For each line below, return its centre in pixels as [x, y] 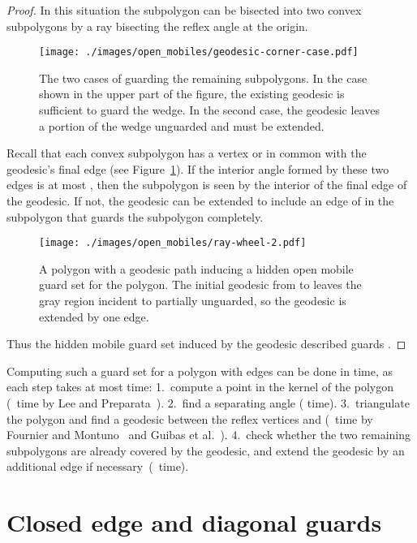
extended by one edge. [94, 316]
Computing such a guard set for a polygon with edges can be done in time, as [200, 371]
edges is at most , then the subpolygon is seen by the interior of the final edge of [207, 185]
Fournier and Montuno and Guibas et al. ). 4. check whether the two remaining [208, 435]
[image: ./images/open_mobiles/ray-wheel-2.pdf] [173, 243]
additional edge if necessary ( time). [98, 466]
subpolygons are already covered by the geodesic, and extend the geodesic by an [206, 450]
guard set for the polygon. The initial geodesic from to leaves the [200, 284]
